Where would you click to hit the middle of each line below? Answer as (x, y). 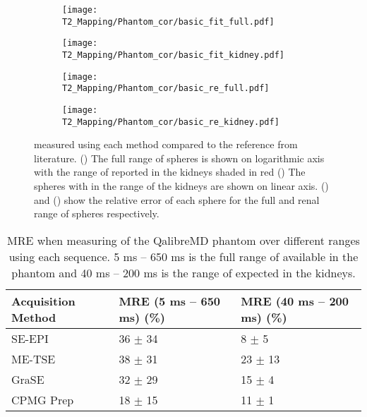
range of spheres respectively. (97, 213)
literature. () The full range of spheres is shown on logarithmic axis (179, 158)
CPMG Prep (43, 399)
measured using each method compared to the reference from (166, 144)
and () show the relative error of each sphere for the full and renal (177, 199)
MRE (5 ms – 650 (170, 301)
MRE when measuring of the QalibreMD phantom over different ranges (183, 240)
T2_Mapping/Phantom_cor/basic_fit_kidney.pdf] (173, 55)
